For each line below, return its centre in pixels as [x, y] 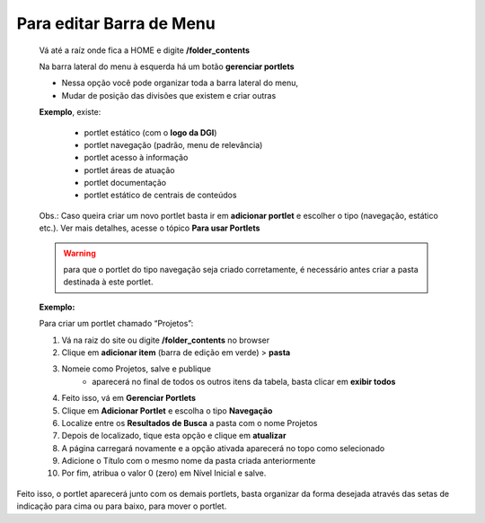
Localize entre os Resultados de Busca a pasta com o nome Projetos [190, 423]
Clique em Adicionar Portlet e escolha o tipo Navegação [167, 410]
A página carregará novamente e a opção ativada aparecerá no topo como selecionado [223, 448]
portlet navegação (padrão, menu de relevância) [173, 144]
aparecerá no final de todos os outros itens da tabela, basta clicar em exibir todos [244, 381]
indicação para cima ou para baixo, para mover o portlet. [122, 506]
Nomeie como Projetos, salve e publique [136, 369]
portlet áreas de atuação [129, 170]
